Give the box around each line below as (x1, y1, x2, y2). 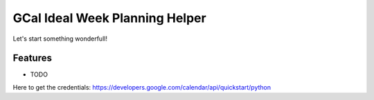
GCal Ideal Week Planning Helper (12, 10, 207, 26)
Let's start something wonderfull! (12, 34, 107, 43)
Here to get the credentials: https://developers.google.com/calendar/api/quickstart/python (12, 83, 271, 91)
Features (12, 52, 52, 64)
